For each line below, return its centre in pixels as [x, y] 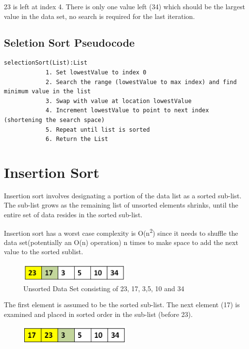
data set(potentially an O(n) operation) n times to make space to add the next [121, 242]
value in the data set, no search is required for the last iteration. [100, 16]
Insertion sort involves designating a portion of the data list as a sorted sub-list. [123, 195]
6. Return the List [77, 139]
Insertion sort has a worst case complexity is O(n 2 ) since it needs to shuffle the [121, 232]
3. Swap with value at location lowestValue [118, 101]
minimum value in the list [47, 92]
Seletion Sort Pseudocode [69, 42]
